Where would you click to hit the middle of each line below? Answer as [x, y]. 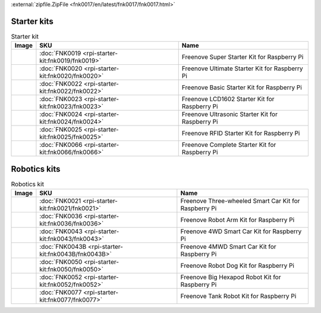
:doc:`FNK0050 [61, 262]
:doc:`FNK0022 [61, 84]
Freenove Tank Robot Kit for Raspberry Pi [238, 296]
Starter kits [32, 21]
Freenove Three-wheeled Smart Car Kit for [240, 201]
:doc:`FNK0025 [61, 130]
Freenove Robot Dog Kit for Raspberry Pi [237, 266]
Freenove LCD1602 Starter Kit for [228, 99]
